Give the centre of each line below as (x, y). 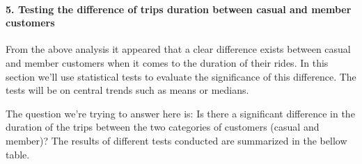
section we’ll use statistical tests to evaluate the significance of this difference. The (181, 76)
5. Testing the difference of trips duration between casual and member (179, 9)
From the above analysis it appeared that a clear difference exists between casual (178, 49)
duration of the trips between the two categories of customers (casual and (163, 127)
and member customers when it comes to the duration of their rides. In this (167, 62)
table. (18, 154)
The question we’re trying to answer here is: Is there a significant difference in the (180, 113)
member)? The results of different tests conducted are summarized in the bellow (176, 140)
